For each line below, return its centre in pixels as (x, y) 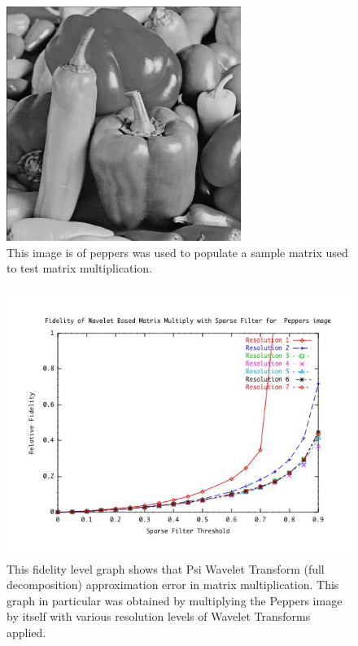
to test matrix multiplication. (80, 268)
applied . (26, 633)
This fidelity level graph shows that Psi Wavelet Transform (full (166, 568)
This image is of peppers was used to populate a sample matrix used (177, 252)
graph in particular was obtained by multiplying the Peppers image (175, 600)
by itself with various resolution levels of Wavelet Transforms (159, 616)
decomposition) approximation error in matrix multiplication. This (173, 585)
